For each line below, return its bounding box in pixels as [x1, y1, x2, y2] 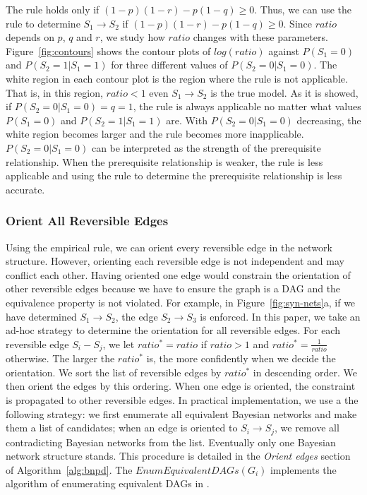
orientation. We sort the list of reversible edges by [6, 364, 222, 379]
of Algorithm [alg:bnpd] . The [6, 462, 133, 477]
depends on [6, 30, 54, 44]
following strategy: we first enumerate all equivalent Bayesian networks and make [6, 406, 357, 421]
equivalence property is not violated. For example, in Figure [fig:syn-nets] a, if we [6, 294, 356, 309]
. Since [283, 16, 312, 30]
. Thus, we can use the [254, 2, 352, 16]
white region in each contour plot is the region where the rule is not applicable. [6, 71, 348, 85]
